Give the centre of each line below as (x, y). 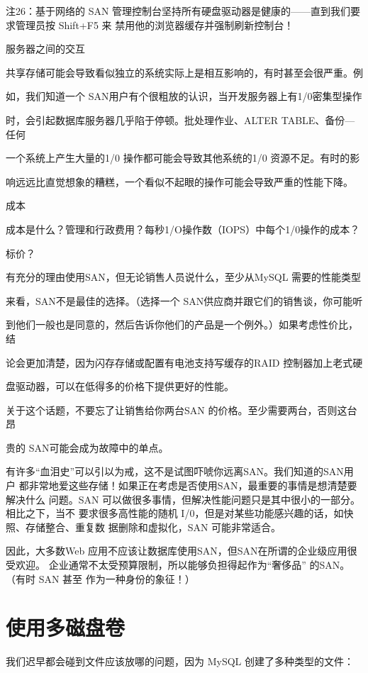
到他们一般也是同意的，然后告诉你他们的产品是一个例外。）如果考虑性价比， (182, 324)
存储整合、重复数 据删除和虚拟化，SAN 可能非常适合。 (153, 527)
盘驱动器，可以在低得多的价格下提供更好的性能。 (120, 386)
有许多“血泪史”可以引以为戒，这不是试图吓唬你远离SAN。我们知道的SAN (175, 471)
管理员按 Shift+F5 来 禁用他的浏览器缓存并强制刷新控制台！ (155, 24)
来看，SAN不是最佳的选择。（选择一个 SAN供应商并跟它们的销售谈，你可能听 (184, 300)
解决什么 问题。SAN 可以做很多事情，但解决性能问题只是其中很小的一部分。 (183, 499)
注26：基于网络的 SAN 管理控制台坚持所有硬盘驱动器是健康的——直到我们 (178, 11)
